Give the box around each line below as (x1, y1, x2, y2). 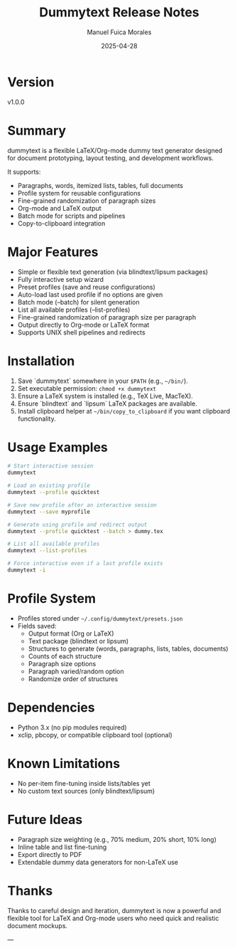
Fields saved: (17, 621, 57, 630)
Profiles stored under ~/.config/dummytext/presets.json (17, 613, 183, 623)
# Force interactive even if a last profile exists (7, 560, 163, 567)
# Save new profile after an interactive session (7, 501, 158, 509)
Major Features (7, 243, 99, 260)
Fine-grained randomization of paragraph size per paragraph (17, 312, 197, 321)
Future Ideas (7, 811, 83, 828)
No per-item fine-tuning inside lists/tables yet (17, 779, 150, 787)
